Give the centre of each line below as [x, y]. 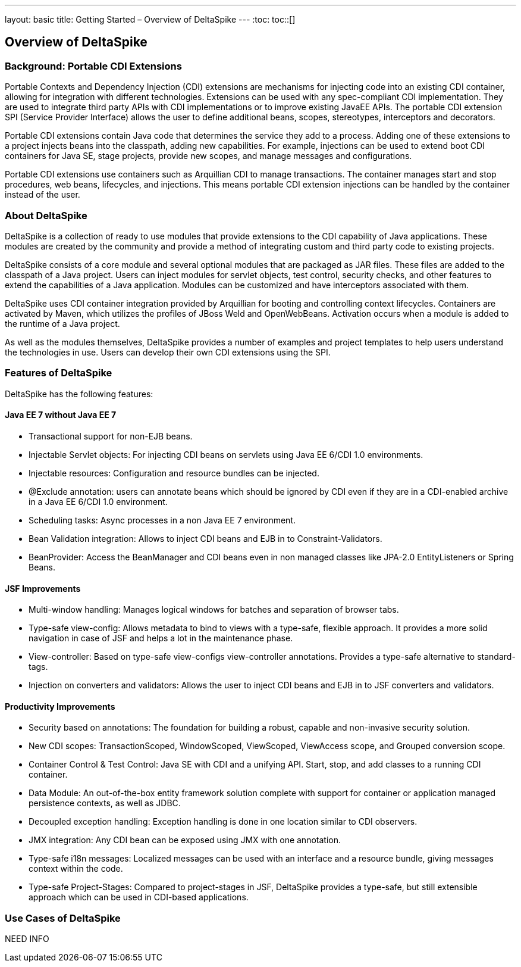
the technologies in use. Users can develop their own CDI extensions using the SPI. [168, 352]
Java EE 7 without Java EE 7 [61, 415]
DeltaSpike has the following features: [79, 394]
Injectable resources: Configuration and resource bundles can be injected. [174, 473]
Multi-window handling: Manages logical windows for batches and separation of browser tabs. [214, 610]
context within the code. [76, 869]
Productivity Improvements [60, 706]
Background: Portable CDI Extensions [93, 66]
